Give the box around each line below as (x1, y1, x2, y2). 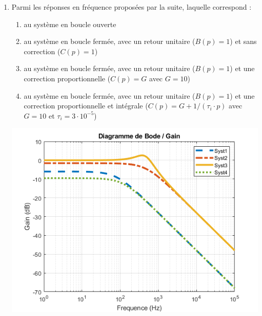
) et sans (230, 36, 257, 47)
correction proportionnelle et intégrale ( (24, 100, 148, 111)
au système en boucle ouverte (24, 18, 116, 29)
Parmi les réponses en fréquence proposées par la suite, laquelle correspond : (11, 2, 252, 12)
